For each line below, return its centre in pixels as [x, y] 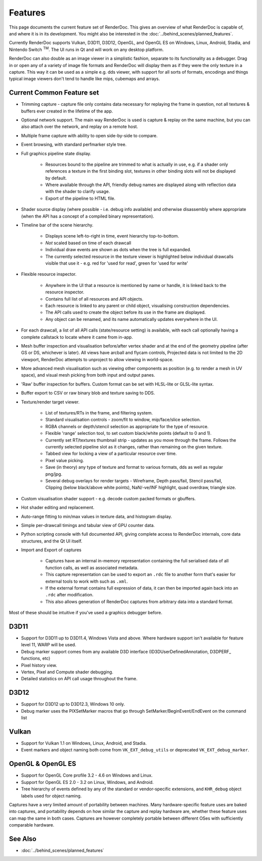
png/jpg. [54, 474]
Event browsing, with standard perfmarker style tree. [74, 144]
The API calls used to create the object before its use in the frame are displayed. [126, 312]
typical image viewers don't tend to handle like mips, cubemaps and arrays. [84, 79]
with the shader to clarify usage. [78, 191]
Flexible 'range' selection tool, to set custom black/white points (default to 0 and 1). [129, 433]
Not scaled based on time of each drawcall [88, 243]
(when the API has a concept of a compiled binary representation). [88, 216]
